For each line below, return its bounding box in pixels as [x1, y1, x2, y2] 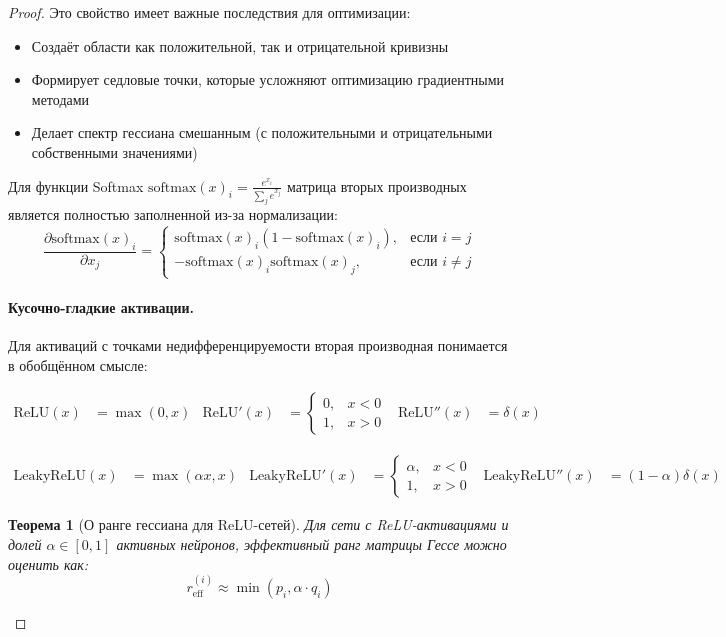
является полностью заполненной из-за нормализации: [8, 204, 338, 225]
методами [31, 88, 90, 109]
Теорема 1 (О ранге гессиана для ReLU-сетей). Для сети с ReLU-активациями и [8, 514, 509, 535]
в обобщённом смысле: [8, 354, 148, 375]
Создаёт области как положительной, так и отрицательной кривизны [31, 35, 449, 56]
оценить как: [8, 553, 89, 574]
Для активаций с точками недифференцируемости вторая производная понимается [8, 335, 508, 356]
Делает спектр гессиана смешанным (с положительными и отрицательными [31, 122, 493, 143]
